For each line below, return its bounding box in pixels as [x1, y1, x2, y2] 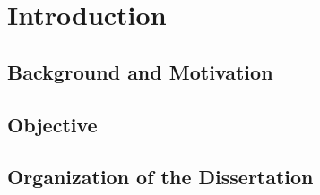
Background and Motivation [7, 57, 273, 85]
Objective [7, 110, 98, 138]
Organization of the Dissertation [7, 163, 314, 191]
